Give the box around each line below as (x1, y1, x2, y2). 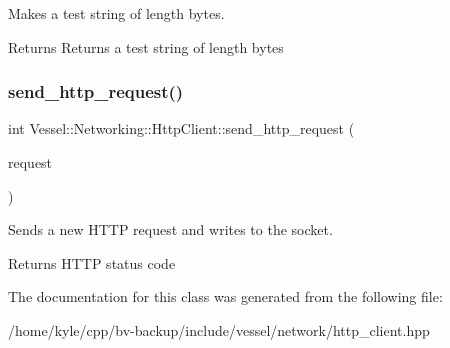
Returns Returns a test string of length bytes (8, 36, 284, 57)
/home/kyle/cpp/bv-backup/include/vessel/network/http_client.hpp (8, 319, 430, 340)
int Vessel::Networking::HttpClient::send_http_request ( (8, 118, 355, 139)
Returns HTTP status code (8, 252, 176, 273)
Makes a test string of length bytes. (8, 3, 225, 23)
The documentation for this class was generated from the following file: (8, 286, 443, 307)
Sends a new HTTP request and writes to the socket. (8, 219, 333, 240)
